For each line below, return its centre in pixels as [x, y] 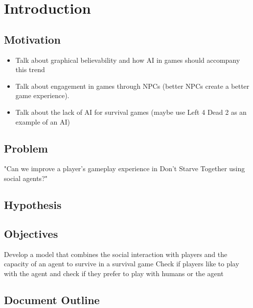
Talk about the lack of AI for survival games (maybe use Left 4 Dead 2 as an [131, 112]
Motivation [32, 39]
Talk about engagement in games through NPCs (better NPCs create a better [132, 86]
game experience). [42, 95]
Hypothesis [33, 204]
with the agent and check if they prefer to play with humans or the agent [114, 273]
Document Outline [52, 299]
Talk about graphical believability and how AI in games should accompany [128, 60]
